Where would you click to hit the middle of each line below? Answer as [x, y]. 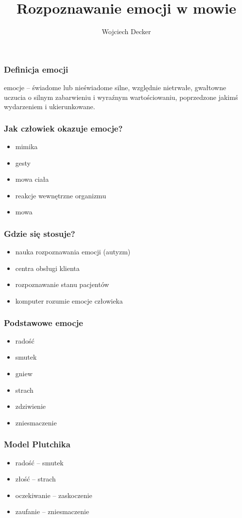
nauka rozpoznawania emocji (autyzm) [73, 252]
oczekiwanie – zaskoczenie [54, 495]
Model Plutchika [37, 444]
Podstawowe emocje [43, 322]
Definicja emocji [36, 69]
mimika [26, 146]
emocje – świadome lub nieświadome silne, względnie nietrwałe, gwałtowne [115, 87]
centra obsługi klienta [47, 268]
